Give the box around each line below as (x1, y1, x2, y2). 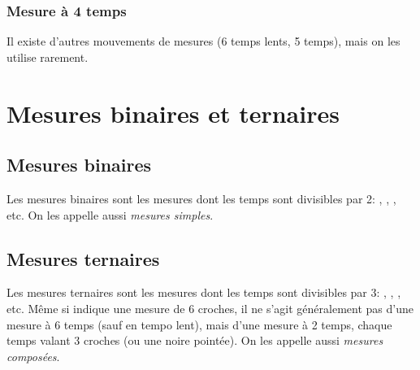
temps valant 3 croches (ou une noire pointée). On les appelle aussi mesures (6, 332, 383, 349)
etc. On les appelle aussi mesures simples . (6, 206, 214, 223)
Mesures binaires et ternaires (6, 96, 340, 129)
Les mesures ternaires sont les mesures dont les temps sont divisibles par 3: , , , (6, 284, 401, 301)
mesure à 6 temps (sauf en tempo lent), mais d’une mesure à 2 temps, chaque (6, 316, 392, 333)
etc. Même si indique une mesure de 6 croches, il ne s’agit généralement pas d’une (6, 299, 414, 316)
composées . (6, 347, 60, 364)
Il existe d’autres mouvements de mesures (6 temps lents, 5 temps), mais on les (6, 33, 401, 50)
